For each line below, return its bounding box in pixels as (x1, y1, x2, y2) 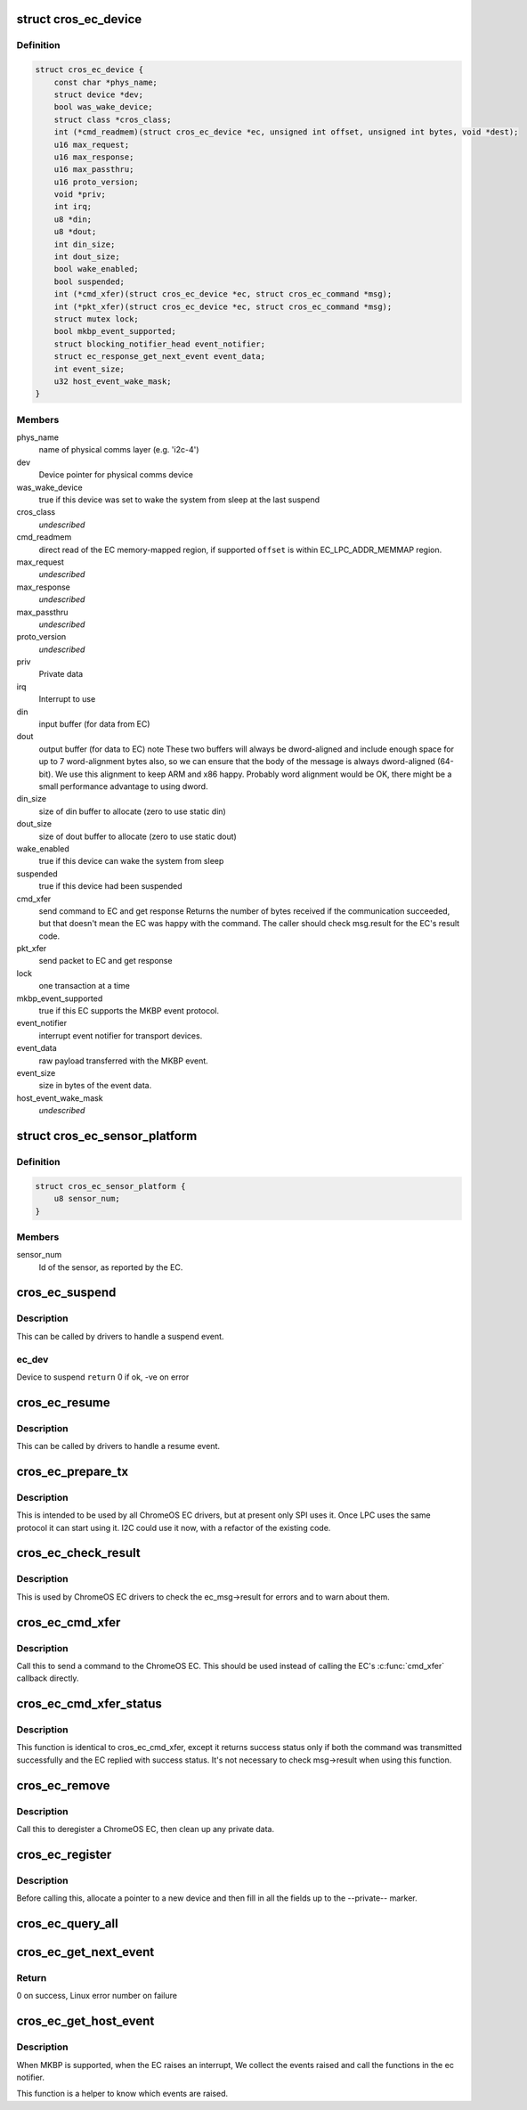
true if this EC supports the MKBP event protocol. (38, 1006, 220, 1016)
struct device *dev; (53, 89, 144, 100)
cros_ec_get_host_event (16, 2014, 155, 2029)
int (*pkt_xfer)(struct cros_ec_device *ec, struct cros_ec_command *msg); (53, 301, 393, 312)
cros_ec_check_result (16, 1545, 142, 1560)
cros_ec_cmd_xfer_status (16, 1697, 162, 1712)
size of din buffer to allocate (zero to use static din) (38, 806, 226, 817)
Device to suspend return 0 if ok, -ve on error (16, 1372, 190, 1382)
